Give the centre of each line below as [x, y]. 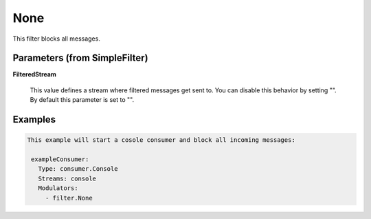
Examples [34, 119]
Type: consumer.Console [78, 169]
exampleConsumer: [60, 159]
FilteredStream [34, 74]
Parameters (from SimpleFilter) [80, 58]
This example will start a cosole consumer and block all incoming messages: [161, 140]
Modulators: [58, 188]
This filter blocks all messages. [57, 39]
